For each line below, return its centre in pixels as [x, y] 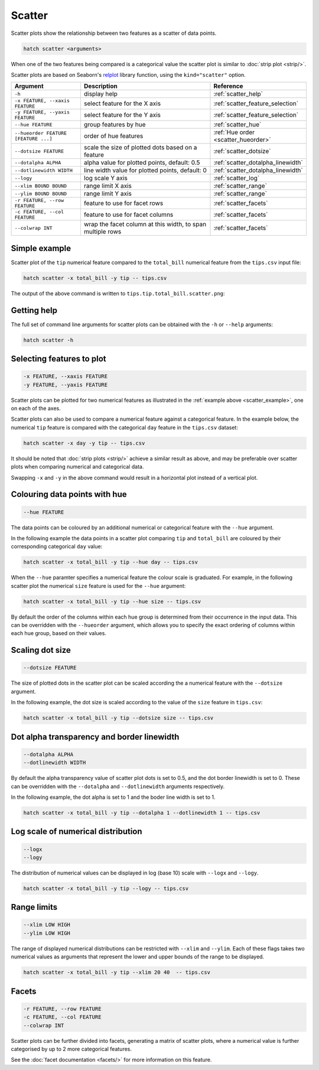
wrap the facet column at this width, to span [145, 225]
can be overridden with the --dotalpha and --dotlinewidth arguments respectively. [118, 786]
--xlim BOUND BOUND [41, 186]
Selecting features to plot [58, 359]
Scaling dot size [41, 650]
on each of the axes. [36, 408]
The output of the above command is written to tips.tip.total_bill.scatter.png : [118, 293]
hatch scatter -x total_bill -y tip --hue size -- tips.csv [112, 601]
